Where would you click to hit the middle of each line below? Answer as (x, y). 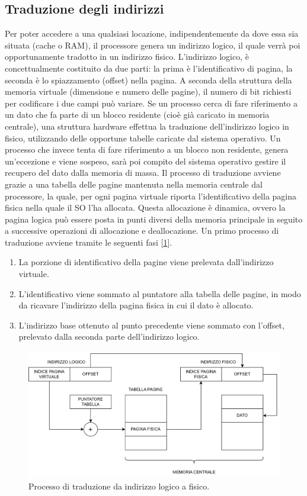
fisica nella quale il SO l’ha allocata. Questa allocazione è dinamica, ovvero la (145, 207)
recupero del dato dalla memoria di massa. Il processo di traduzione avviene (143, 173)
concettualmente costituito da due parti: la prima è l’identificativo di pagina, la (149, 68)
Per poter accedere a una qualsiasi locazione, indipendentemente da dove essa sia (152, 33)
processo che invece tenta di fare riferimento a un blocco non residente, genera (147, 149)
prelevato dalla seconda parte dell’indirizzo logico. (109, 336)
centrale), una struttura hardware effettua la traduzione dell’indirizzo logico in (147, 126)
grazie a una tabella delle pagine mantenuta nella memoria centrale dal (134, 184)
